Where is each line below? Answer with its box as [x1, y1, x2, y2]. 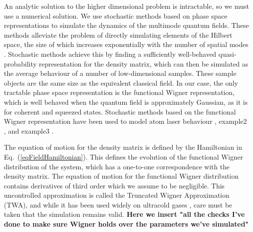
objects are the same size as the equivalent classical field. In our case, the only [4, 77, 238, 88]
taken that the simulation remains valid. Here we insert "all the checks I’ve [4, 209, 245, 219]
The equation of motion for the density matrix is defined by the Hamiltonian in [4, 142, 242, 152]
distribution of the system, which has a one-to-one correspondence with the [4, 161, 230, 171]
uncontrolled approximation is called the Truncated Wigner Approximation [4, 190, 230, 200]
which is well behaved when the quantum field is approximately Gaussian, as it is [4, 96, 248, 107]
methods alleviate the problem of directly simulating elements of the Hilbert [4, 29, 232, 40]
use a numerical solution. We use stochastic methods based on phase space [4, 10, 228, 21]
